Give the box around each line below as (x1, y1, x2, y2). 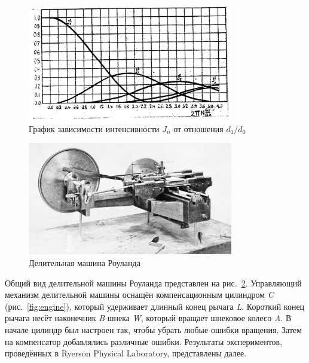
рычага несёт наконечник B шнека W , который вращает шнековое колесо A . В (5, 312, 292, 324)
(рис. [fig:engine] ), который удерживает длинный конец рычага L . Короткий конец (5, 300, 305, 312)
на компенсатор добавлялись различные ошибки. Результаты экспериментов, (5, 335, 283, 347)
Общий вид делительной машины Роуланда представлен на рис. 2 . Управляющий (5, 276, 302, 289)
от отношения (173, 122, 224, 135)
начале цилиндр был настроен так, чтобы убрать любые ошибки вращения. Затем (5, 324, 302, 335)
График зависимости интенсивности (29, 122, 160, 135)
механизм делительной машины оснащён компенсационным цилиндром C (5, 288, 274, 301)
